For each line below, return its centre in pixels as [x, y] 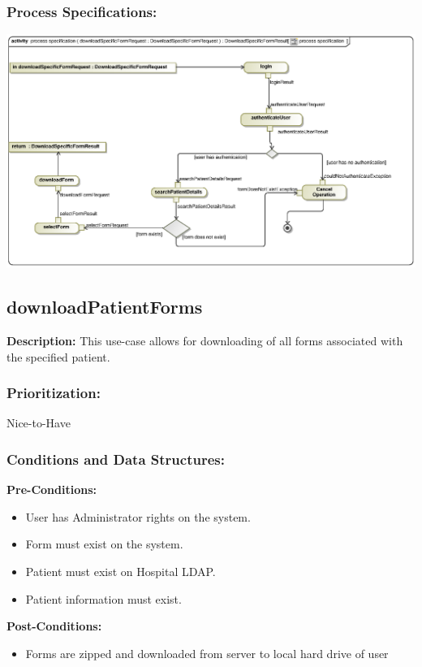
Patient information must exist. [103, 598]
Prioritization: [54, 393]
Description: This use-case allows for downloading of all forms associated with [205, 340]
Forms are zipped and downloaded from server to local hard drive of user [207, 653]
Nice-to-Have [39, 423]
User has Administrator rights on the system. [138, 516]
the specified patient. [58, 356]
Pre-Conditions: [52, 489]
